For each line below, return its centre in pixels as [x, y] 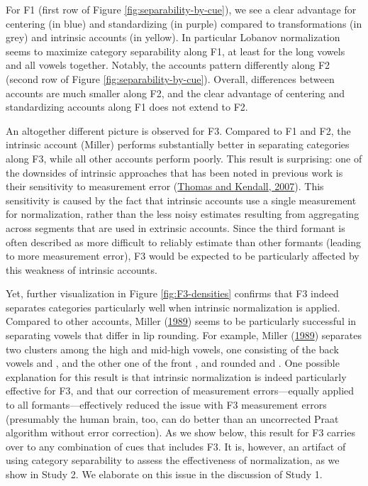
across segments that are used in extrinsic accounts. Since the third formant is [175, 227]
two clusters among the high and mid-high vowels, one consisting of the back [172, 349]
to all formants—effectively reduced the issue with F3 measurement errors [166, 405]
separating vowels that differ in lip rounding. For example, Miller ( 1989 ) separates [184, 335]
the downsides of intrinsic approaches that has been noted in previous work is [174, 172]
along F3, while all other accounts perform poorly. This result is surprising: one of [184, 158]
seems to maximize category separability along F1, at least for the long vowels [175, 51]
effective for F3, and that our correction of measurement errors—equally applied [180, 391]
